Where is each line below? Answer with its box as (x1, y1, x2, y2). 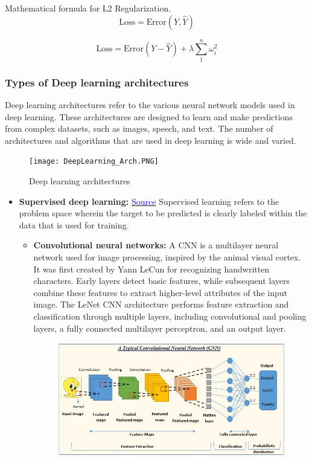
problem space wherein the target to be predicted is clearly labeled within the (19, 207, 307, 219)
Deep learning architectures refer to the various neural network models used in (5, 98, 295, 111)
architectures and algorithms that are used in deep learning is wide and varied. (5, 134, 296, 146)
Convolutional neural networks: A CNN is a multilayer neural (33, 239, 279, 251)
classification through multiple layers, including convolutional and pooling (33, 309, 307, 322)
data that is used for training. (19, 218, 129, 231)
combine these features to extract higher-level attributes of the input (33, 286, 287, 298)
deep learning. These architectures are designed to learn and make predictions (5, 110, 293, 123)
